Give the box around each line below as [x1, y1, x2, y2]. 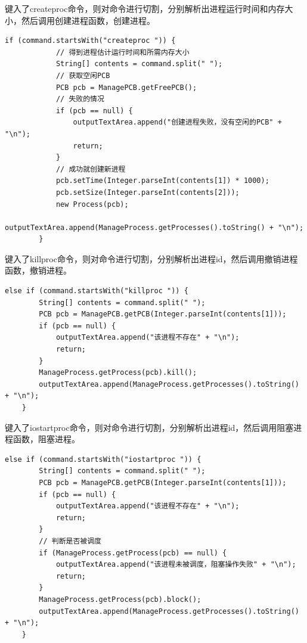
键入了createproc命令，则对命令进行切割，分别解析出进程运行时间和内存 [5, 2, 285, 14]
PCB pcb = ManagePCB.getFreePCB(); [55, 83, 197, 92]
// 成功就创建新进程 [55, 164, 126, 173]
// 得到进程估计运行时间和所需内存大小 [55, 48, 190, 57]
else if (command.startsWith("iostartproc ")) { [5, 455, 201, 464]
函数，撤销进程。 [5, 264, 72, 277]
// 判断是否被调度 [39, 536, 101, 545]
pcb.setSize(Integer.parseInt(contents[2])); [55, 188, 240, 197]
